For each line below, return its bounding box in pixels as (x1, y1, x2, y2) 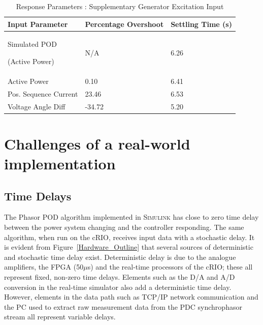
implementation (4, 153, 116, 174)
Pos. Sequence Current (8, 88, 78, 99)
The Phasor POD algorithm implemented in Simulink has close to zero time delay (4, 212, 259, 222)
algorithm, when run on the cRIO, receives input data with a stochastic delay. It (4, 231, 255, 242)
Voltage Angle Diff (8, 101, 65, 111)
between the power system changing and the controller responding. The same (4, 222, 244, 232)
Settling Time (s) (171, 18, 232, 29)
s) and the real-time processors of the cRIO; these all (87, 261, 253, 272)
